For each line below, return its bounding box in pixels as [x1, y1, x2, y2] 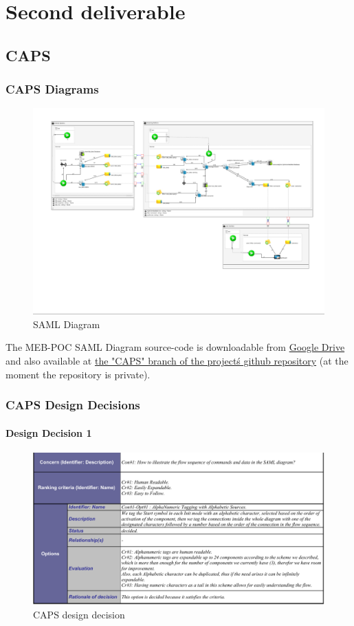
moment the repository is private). [5, 367, 151, 381]
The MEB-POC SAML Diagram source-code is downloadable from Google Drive [5, 340, 345, 354]
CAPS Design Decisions [5, 396, 140, 413]
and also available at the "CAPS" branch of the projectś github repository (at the [5, 353, 349, 367]
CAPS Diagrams [5, 80, 99, 98]
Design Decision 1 [5, 425, 92, 440]
